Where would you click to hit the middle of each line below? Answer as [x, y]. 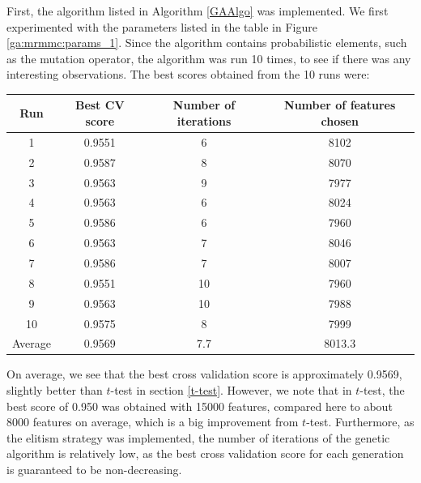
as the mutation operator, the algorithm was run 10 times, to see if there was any [209, 58]
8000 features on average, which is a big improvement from [153, 422]
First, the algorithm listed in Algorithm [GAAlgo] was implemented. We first [198, 11]
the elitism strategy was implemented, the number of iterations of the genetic [198, 437]
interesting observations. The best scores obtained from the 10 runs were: [188, 74]
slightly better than [55, 390]
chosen [340, 121]
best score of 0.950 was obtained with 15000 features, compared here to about [200, 406]
